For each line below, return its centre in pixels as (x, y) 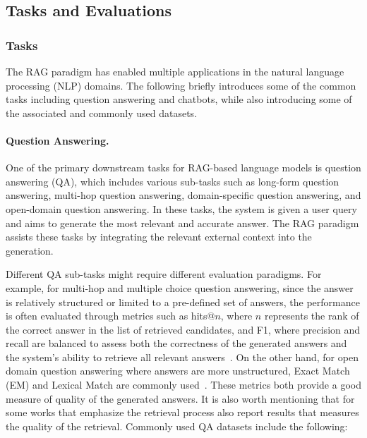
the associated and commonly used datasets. (102, 112)
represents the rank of (312, 316)
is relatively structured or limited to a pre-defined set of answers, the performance (183, 302)
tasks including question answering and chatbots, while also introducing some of (179, 99)
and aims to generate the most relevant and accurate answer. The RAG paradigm (182, 223)
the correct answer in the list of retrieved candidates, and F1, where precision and (183, 329)
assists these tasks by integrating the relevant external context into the (159, 237)
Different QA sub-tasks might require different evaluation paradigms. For (164, 274)
